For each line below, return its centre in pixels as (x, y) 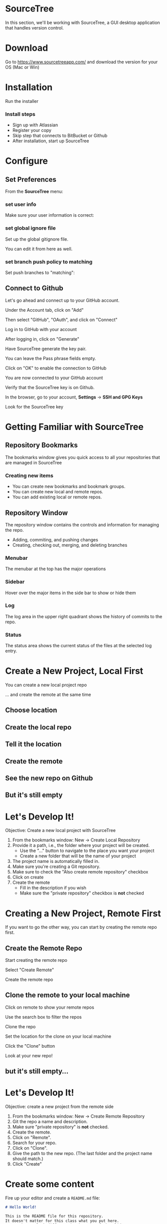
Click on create (28, 877)
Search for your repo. (34, 1143)
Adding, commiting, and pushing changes (55, 539)
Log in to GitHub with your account (41, 329)
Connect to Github (34, 288)
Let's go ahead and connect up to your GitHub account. (62, 300)
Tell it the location (33, 744)
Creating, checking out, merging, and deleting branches (70, 545)
